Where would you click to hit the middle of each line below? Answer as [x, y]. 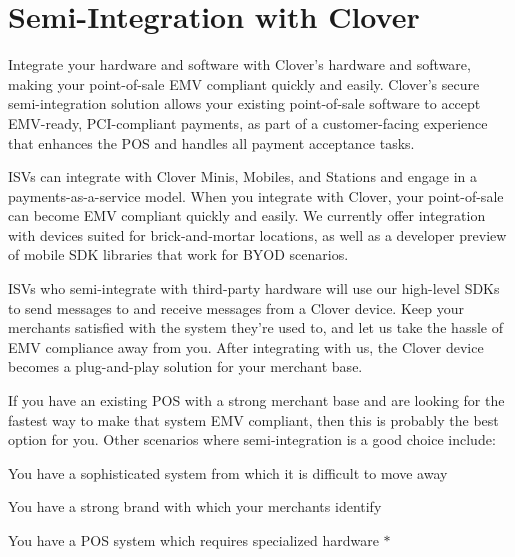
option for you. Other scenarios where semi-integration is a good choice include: [252, 439]
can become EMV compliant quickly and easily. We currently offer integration [247, 215]
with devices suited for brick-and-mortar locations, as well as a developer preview [257, 234]
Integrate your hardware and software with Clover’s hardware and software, [239, 64]
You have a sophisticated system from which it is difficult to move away [228, 472]
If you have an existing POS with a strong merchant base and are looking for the [256, 400]
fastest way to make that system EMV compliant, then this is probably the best [253, 419]
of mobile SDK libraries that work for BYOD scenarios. [178, 254]
